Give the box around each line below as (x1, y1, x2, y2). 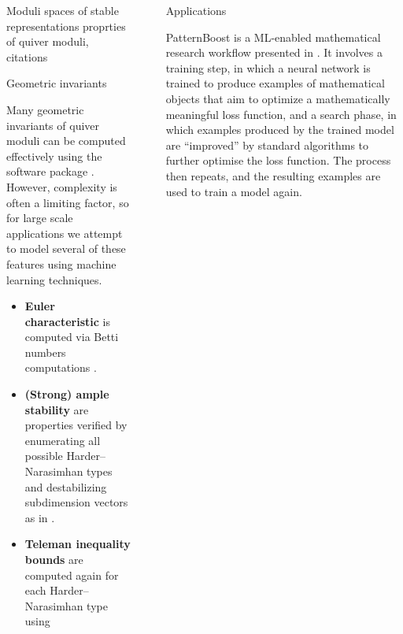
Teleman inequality (24, 536, 131, 552)
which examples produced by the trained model (165, 121, 394, 138)
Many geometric (6, 101, 84, 117)
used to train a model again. (165, 183, 302, 199)
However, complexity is (6, 178, 117, 195)
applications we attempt (6, 224, 123, 241)
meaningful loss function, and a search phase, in (165, 106, 397, 122)
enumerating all (24, 432, 101, 448)
